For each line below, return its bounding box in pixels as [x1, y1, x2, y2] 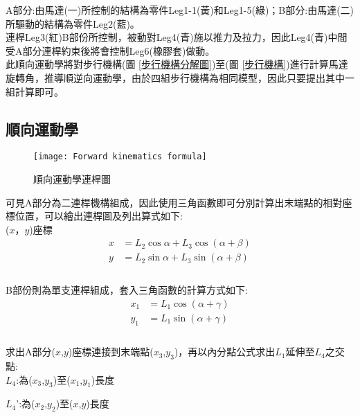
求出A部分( [6, 344, 55, 359]
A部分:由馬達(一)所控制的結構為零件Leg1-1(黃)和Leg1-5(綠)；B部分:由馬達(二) [6, 3, 354, 17]
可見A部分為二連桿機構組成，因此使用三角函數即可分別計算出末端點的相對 [6, 195, 343, 209]
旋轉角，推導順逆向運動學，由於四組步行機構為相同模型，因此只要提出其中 [6, 70, 345, 85]
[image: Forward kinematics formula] [33, 152, 207, 162]
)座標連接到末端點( [68, 344, 154, 359]
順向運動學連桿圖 [33, 172, 111, 186]
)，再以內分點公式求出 [174, 344, 276, 359]
